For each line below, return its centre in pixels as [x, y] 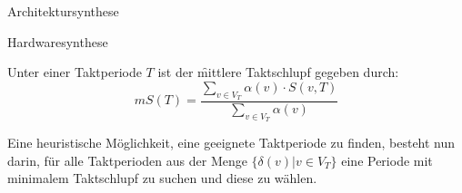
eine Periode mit [387, 160]
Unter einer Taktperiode [75, 72]
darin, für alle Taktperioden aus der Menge [127, 160]
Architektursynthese [63, 11]
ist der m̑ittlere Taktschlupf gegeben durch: [278, 72]
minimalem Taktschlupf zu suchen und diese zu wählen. [162, 178]
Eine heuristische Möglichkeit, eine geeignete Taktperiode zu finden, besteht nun [231, 143]
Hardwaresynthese [58, 41]
